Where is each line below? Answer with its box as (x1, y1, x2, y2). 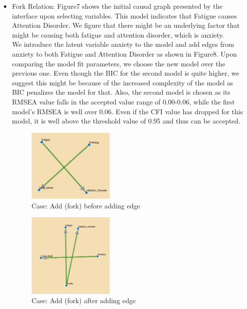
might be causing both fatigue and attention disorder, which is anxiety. (12, 29, 224, 40)
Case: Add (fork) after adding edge (31, 295, 136, 306)
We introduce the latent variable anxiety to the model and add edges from (12, 39, 234, 49)
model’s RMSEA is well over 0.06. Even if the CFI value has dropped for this (12, 106, 243, 116)
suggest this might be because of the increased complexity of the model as (12, 77, 233, 87)
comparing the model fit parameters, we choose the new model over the (12, 58, 226, 68)
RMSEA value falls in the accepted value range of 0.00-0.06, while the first (12, 96, 235, 106)
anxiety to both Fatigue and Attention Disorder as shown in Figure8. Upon (12, 48, 237, 59)
